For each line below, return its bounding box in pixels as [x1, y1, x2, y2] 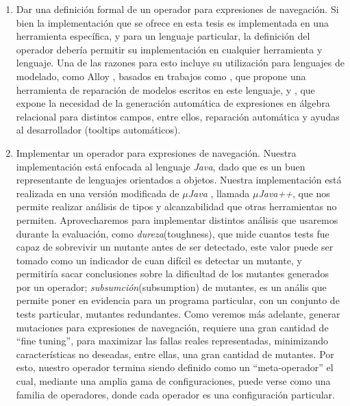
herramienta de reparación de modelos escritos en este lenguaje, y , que [16, 82, 315, 97]
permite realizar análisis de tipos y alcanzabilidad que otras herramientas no [16, 199, 337, 214]
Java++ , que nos [258, 186, 330, 200]
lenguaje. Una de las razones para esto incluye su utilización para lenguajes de [16, 55, 345, 70]
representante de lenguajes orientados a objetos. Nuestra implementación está [16, 173, 342, 187]
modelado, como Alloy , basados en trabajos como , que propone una [16, 68, 306, 83]
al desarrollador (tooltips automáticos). [16, 123, 181, 137]
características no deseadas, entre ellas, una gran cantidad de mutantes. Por [16, 346, 334, 361]
